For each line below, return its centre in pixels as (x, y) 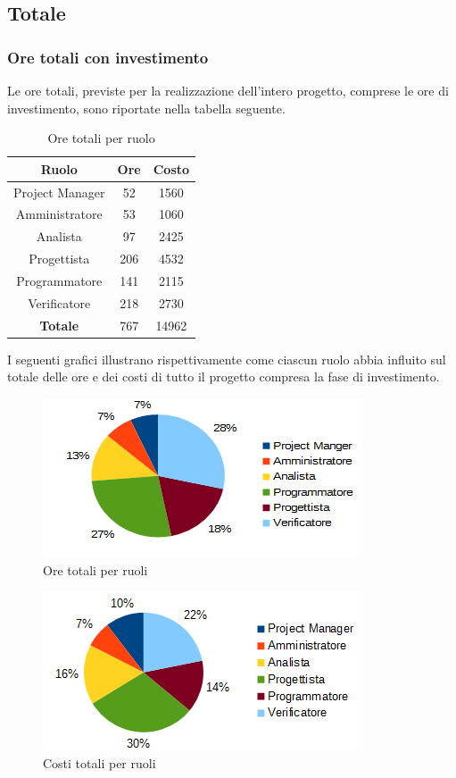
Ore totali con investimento (108, 57)
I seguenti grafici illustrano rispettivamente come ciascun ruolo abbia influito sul (227, 359)
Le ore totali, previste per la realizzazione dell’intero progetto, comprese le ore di (228, 90)
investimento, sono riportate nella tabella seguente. (146, 108)
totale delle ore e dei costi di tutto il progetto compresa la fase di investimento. (224, 376)
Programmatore (59, 280)
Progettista (59, 259)
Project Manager (59, 192)
